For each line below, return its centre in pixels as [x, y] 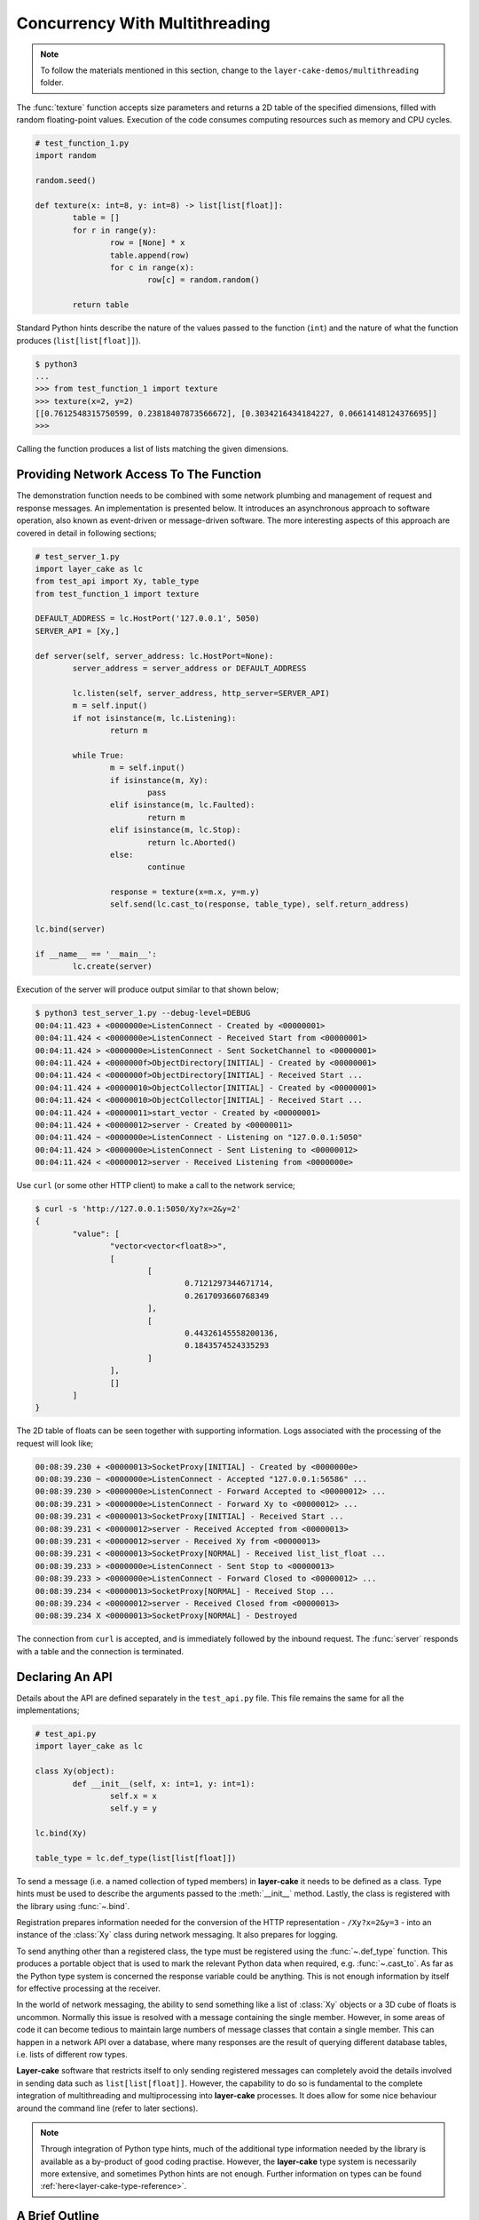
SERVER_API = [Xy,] [77, 631]
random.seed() [66, 181]
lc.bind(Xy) [61, 1833]
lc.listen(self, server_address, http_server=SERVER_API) [201, 693]
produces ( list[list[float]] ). [79, 340]
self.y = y [133, 1808]
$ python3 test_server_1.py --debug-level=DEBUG [143, 1013]
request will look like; [55, 1443]
